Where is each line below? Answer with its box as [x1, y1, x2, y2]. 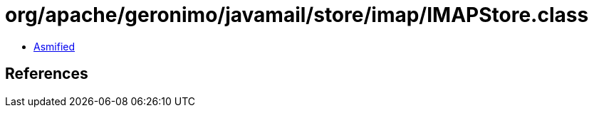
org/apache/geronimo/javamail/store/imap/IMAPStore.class [5, 3, 589, 27]
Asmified [33, 40, 75, 53]
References [5, 65, 88, 83]
